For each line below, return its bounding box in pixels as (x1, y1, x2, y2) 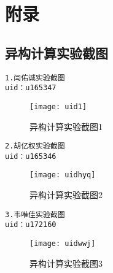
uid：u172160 (5, 220, 56, 229)
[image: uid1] (29, 102, 87, 111)
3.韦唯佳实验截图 (5, 210, 65, 219)
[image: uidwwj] (29, 239, 96, 248)
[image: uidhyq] (29, 171, 96, 180)
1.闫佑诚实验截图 (5, 73, 65, 82)
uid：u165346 (5, 152, 56, 161)
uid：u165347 (5, 83, 56, 93)
